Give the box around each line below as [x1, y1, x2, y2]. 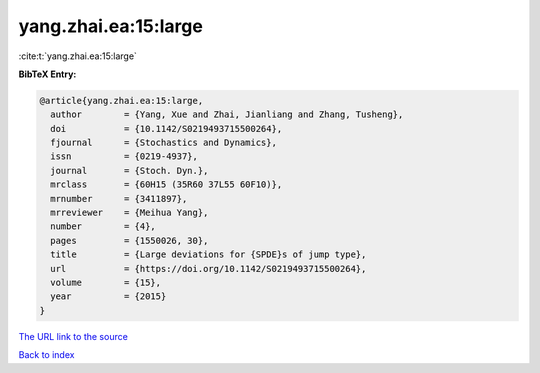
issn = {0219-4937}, [50, 151, 199, 162]
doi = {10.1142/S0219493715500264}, [50, 123, 283, 134]
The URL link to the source [18, 330, 129, 342]
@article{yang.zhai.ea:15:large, [39, 95, 204, 106]
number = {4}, [50, 221, 157, 232]
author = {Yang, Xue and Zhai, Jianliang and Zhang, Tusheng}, [50, 109, 404, 120]
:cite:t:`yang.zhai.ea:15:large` [18, 50, 137, 62]
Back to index [18, 349, 75, 361]
